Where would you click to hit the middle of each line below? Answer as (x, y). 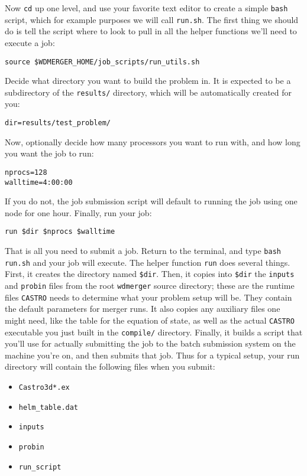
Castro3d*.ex (44, 387)
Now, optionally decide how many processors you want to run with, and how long (153, 141)
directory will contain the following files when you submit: (110, 366)
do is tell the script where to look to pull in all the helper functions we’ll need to (151, 31)
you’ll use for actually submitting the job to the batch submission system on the (150, 343)
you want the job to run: (49, 153)
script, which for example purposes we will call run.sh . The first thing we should (152, 19)
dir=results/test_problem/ (58, 123)
